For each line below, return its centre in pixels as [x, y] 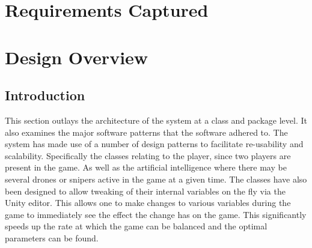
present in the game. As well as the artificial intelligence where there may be [146, 167]
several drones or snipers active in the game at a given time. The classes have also [156, 179]
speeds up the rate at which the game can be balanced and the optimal [136, 226]
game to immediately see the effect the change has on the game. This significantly [156, 214]
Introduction [45, 95]
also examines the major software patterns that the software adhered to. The [146, 132]
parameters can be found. [52, 237]
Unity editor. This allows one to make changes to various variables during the [148, 203]
